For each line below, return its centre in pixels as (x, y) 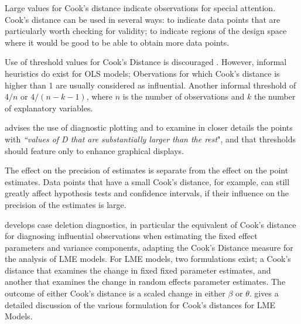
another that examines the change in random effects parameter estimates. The (145, 282)
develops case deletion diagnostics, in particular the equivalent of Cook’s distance (150, 224)
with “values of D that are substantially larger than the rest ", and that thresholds (150, 139)
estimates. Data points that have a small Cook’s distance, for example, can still (147, 181)
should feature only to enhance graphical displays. (95, 150)
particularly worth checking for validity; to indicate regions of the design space (146, 31)
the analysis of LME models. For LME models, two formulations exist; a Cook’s (148, 259)
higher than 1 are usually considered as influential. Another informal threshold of (150, 85)
